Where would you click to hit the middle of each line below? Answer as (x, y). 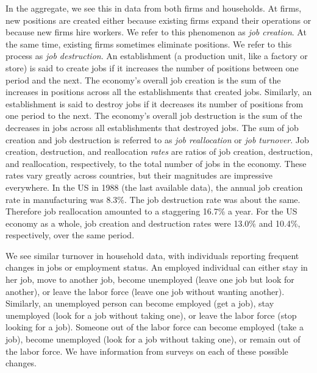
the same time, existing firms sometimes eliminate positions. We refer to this (149, 44)
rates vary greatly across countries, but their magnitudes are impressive (139, 175)
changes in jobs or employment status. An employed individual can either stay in (157, 267)
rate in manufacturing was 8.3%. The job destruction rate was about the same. (153, 199)
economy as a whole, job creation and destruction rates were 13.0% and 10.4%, (153, 223)
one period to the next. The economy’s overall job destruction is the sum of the (154, 115)
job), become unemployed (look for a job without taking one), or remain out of (153, 339)
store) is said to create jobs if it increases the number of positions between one (152, 67)
